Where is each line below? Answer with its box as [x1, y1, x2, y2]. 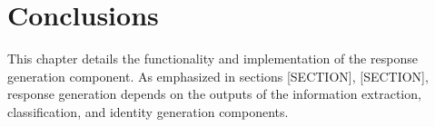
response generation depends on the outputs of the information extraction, [7, 84, 421, 103]
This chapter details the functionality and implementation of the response [7, 49, 418, 68]
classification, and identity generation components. [7, 102, 289, 121]
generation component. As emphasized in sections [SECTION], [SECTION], [7, 66, 429, 85]
